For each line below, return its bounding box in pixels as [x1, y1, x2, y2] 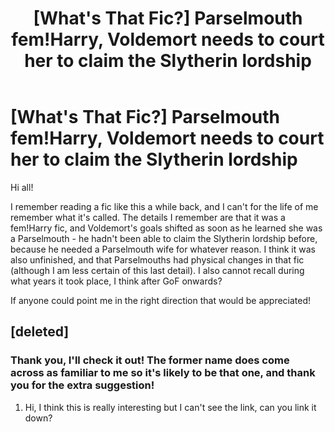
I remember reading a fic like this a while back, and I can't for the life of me [10, 200, 319, 212]
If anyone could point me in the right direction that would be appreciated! [10, 294, 312, 306]
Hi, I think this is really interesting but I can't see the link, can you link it [24, 401, 317, 413]
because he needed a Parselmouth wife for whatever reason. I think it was [10, 243, 316, 255]
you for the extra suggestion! [10, 378, 155, 392]
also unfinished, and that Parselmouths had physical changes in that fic [10, 253, 305, 266]
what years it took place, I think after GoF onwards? [10, 275, 223, 287]
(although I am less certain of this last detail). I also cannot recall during [10, 264, 305, 276]
